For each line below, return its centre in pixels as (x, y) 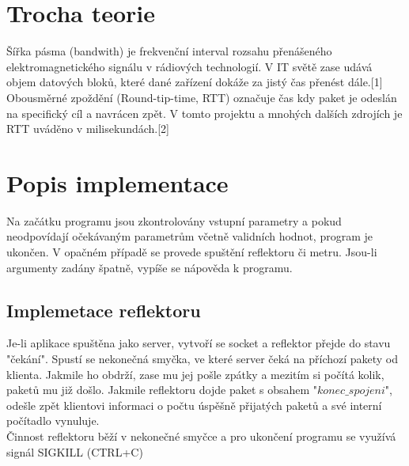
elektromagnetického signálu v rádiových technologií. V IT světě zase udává (189, 66)
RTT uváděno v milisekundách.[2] (88, 129)
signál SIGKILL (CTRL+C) (75, 451)
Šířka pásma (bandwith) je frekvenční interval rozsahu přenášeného (169, 51)
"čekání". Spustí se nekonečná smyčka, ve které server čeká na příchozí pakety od (203, 358)
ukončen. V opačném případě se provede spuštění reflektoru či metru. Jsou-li (192, 252)
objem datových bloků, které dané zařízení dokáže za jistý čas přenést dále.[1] (195, 82)
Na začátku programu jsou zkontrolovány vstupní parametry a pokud (174, 220)
